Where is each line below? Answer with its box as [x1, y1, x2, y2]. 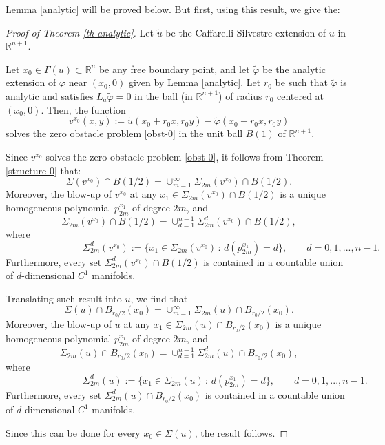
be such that [275, 75, 328, 90]
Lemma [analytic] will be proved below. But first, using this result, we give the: [6, 2, 340, 16]
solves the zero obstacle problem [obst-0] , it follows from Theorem [45, 149, 324, 163]
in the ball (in [134, 88, 193, 103]
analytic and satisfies [6, 88, 94, 103]
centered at [276, 88, 324, 103]
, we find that [130, 291, 188, 305]
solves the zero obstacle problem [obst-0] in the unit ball [6, 126, 243, 141]
